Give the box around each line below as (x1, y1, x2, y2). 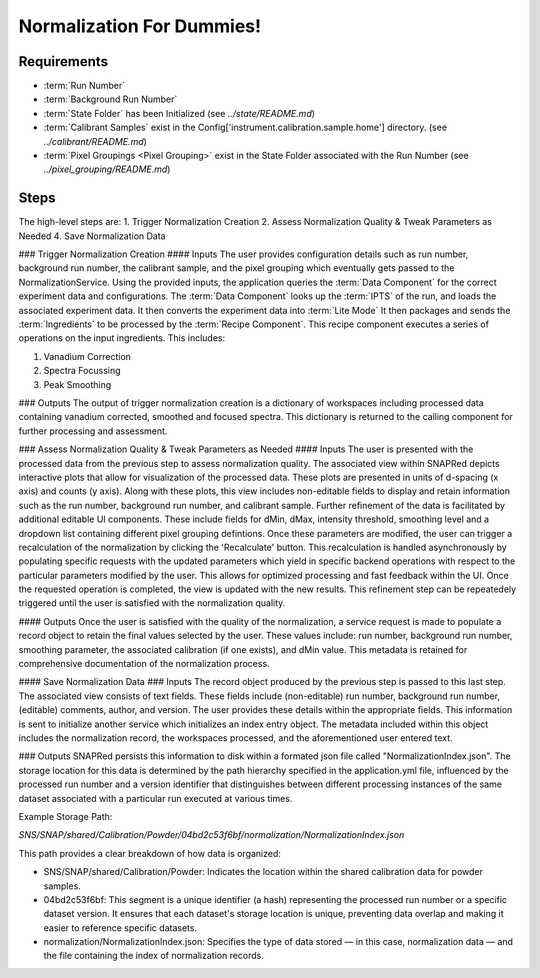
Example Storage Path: (18, 810, 113, 822)
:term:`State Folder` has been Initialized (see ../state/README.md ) (43, 107, 315, 119)
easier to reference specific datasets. (43, 921, 198, 934)
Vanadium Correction (43, 350, 132, 362)
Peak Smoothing (43, 378, 112, 390)
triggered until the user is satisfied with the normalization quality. (18, 597, 286, 609)
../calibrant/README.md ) (43, 135, 147, 147)
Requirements (18, 53, 109, 70)
